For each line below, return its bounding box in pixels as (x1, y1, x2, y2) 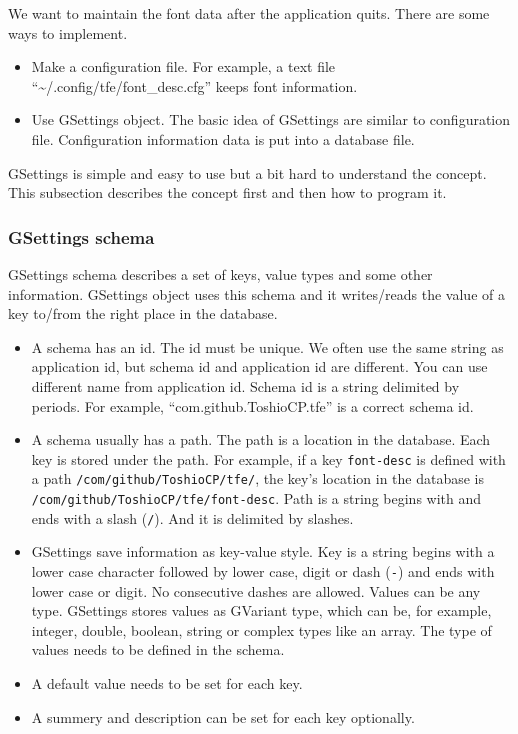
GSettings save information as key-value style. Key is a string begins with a (31, 541, 495, 562)
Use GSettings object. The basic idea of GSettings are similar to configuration (31, 109, 511, 130)
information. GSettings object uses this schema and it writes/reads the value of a (8, 283, 505, 304)
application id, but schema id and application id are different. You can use (31, 356, 488, 377)
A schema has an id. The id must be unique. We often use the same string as (31, 336, 504, 357)
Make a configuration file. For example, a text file (31, 56, 336, 77)
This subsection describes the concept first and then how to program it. (8, 182, 447, 203)
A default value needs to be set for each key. (31, 672, 303, 693)
